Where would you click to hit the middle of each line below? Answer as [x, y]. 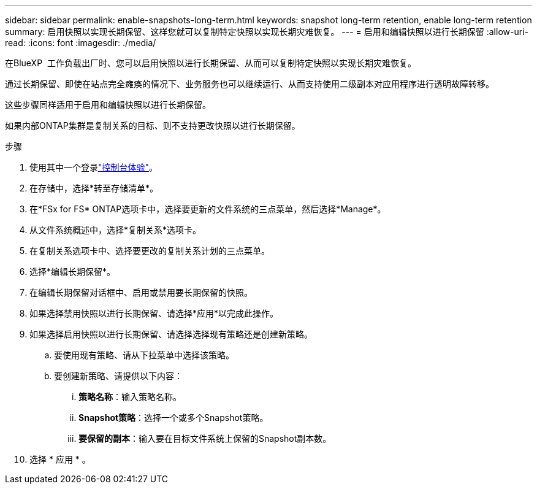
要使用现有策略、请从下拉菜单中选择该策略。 [144, 355]
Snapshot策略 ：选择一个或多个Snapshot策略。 [173, 418]
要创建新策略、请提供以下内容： [118, 376]
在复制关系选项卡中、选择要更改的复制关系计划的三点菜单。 [150, 251]
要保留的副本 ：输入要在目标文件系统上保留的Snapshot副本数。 [205, 438]
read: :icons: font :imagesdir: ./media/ [81, 43]
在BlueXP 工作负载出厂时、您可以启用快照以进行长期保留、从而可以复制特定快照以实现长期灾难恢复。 [211, 63]
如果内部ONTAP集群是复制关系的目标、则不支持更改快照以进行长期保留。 [153, 125]
